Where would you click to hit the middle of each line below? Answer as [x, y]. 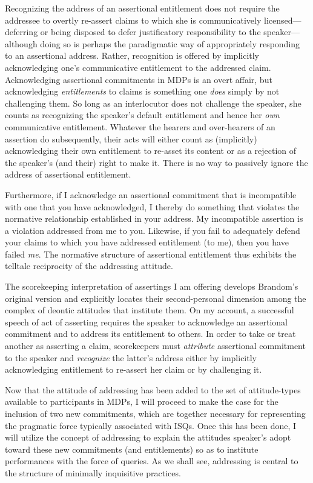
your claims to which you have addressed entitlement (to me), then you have [147, 242]
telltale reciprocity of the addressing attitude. [89, 266]
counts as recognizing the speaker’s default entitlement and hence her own [142, 115]
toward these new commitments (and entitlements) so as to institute [132, 449]
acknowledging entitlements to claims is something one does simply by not [142, 91]
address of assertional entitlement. [68, 174]
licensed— [282, 20]
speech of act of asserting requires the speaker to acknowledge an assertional [146, 321]
